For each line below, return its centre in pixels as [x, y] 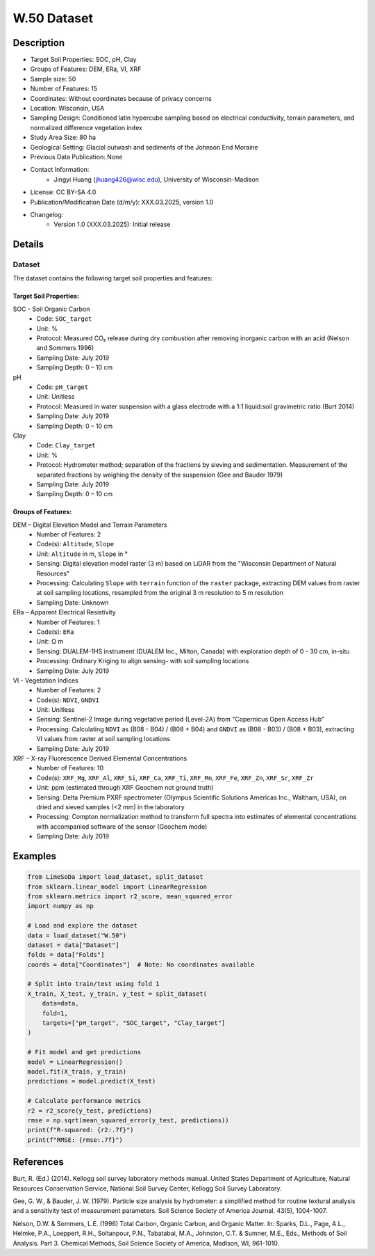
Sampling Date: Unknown [73, 603]
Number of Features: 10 [70, 768]
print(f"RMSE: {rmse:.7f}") [75, 1140]
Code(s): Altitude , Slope [75, 544]
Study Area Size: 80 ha [63, 137]
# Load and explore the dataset [83, 926]
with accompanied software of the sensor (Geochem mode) [122, 826]
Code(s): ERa [55, 631]
